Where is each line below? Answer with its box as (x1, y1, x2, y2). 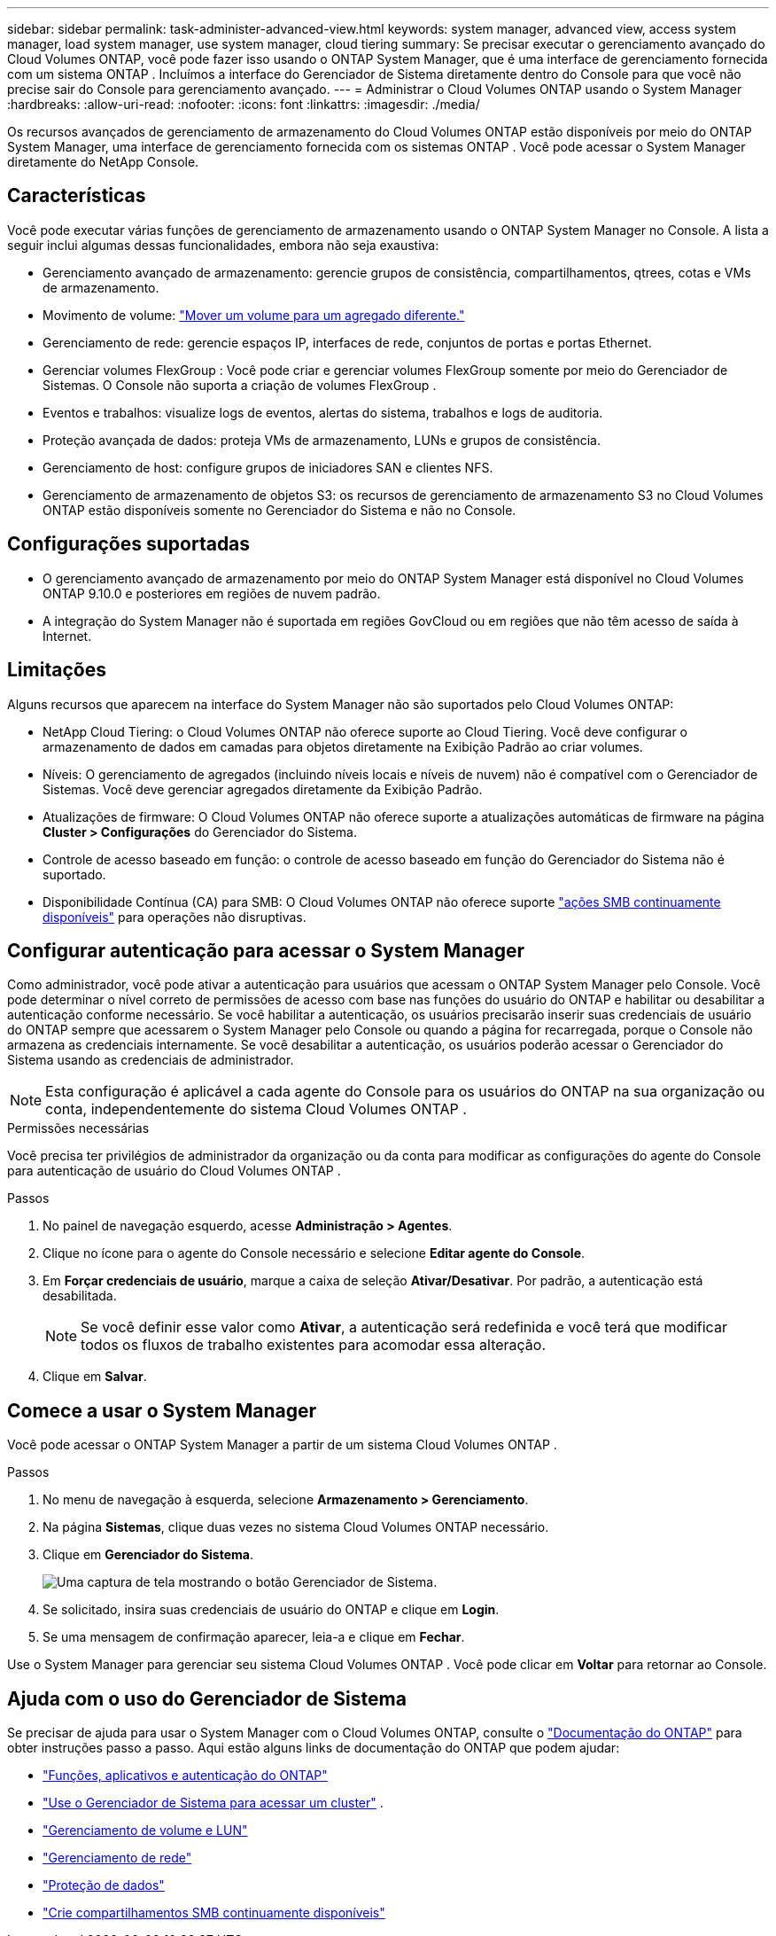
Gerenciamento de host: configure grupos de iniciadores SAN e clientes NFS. (43, 459, 493, 475)
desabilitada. (43, 1288, 117, 1304)
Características (7, 184, 146, 207)
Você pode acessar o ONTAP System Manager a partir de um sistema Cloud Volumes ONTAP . (7, 1437, 557, 1453)
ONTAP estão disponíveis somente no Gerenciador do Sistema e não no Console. (43, 502, 516, 518)
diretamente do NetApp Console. (7, 154, 199, 169)
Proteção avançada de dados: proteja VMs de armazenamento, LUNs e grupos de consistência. (43, 432, 601, 448)
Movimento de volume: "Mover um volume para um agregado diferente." (43, 307, 465, 323)
